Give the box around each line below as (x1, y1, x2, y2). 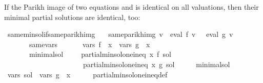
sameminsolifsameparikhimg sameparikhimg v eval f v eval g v (7, 29, 233, 39)
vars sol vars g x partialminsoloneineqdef (7, 69, 168, 79)
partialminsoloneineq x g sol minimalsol (83, 58, 230, 69)
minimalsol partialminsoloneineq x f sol (29, 49, 171, 59)
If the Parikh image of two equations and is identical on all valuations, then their (4, 2, 259, 12)
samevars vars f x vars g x (29, 38, 150, 49)
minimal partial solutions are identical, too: (4, 11, 140, 22)
